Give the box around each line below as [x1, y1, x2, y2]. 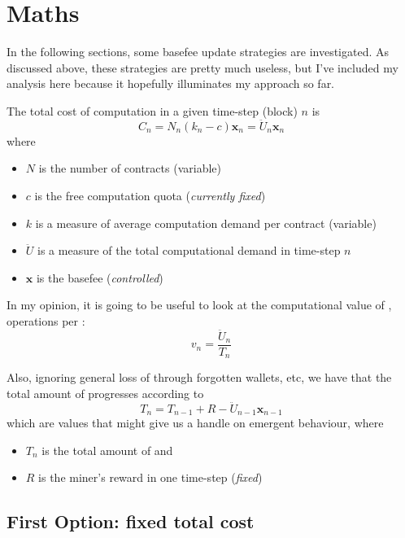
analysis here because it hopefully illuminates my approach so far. [7, 75, 335, 92]
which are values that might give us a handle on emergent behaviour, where [7, 414, 384, 431]
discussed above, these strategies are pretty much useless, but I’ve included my [7, 59, 398, 76]
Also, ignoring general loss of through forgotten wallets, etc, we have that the [7, 369, 392, 386]
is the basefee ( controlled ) [36, 269, 163, 286]
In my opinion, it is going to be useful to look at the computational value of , [7, 296, 392, 313]
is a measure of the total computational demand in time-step [37, 242, 341, 259]
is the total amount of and [41, 441, 173, 458]
